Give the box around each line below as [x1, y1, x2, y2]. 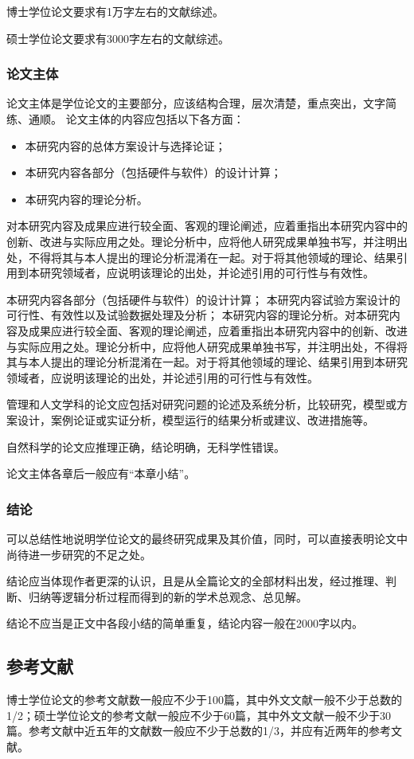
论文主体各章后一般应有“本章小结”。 [6, 465, 196, 482]
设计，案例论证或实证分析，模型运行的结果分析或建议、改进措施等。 [17, 411, 374, 428]
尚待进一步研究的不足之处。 [6, 546, 151, 562]
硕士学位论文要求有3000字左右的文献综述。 [6, 29, 229, 46]
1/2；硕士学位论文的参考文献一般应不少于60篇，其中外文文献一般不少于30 [6, 706, 391, 723]
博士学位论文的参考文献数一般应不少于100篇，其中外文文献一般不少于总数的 [6, 691, 402, 708]
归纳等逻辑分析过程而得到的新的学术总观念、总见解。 [28, 588, 307, 604]
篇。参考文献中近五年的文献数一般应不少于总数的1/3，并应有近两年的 [6, 722, 369, 739]
